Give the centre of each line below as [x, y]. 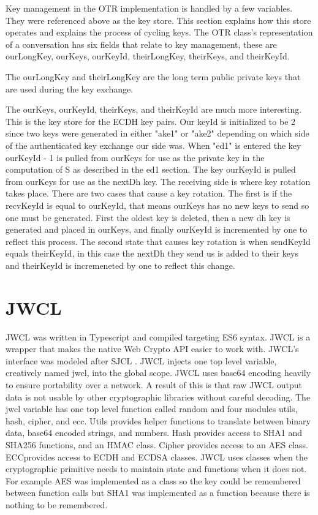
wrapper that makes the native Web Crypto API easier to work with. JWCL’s [152, 349]
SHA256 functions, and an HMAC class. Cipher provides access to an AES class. [157, 444]
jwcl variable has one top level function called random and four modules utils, [152, 409]
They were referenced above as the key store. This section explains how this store [158, 20]
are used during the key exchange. [70, 88]
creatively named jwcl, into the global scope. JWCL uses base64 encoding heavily [158, 373]
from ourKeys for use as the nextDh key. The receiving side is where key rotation [158, 181]
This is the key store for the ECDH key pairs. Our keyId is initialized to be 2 [151, 121]
